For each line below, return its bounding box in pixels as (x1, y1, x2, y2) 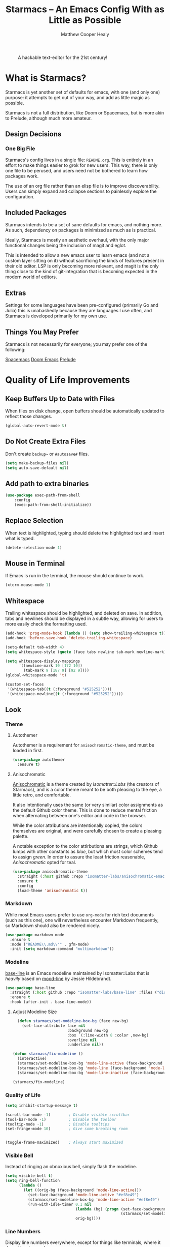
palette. (12, 833, 29, 840)
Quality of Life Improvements (5, 374, 130, 386)
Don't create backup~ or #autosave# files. (5, 451, 89, 457)
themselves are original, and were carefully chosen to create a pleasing (12, 828, 162, 834)
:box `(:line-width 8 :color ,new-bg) (67, 1032, 149, 1038)
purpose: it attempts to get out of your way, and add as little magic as (5, 94, 150, 100)
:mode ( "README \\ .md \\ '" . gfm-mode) (10, 942, 90, 947)
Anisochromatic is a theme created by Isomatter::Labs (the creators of (12, 781, 159, 787)
